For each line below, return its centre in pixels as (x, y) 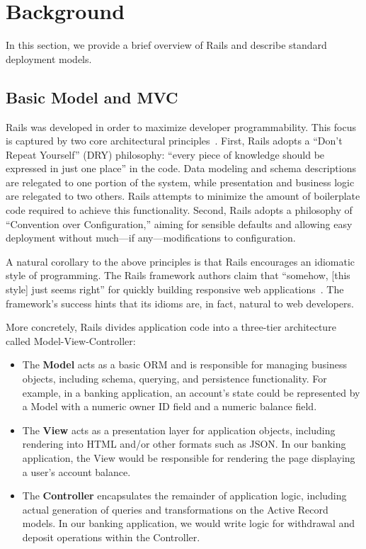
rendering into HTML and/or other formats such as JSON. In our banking (184, 444)
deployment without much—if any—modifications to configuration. (151, 238)
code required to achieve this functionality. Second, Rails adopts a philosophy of (179, 210)
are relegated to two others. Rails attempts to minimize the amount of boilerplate (183, 196)
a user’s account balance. (76, 471)
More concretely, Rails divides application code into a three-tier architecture (171, 327)
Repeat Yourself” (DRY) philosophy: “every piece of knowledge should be (165, 154)
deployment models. (49, 58)
